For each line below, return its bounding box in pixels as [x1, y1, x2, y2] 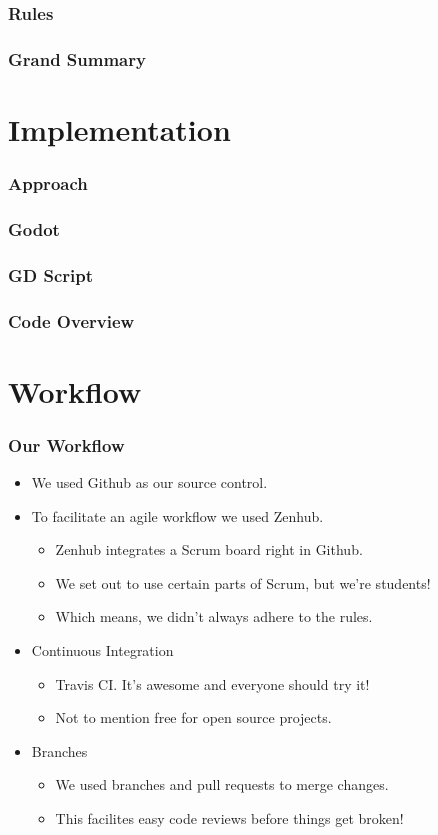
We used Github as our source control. [31, 472, 268, 493]
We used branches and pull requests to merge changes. [55, 774, 389, 795]
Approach [8, 170, 88, 195]
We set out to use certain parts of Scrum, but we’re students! [55, 572, 431, 593]
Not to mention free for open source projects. [55, 707, 332, 728]
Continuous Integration [31, 640, 174, 660]
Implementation [8, 108, 231, 149]
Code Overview [8, 308, 135, 333]
